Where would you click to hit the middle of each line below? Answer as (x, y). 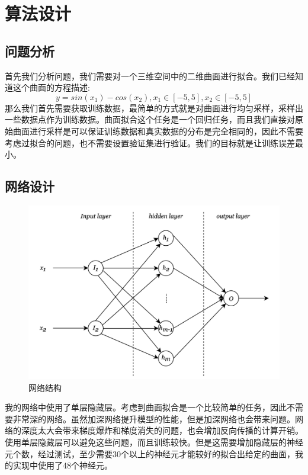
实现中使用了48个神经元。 (62, 465)
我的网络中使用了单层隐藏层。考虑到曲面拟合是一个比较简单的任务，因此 (146, 407)
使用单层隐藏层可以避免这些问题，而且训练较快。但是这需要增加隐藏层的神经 (154, 442)
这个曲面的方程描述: (51, 87)
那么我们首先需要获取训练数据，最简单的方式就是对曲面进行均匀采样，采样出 (154, 107)
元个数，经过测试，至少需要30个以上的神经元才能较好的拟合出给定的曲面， (150, 453)
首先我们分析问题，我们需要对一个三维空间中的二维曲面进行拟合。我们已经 (150, 76)
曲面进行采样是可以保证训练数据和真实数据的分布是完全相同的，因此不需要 (158, 131)
